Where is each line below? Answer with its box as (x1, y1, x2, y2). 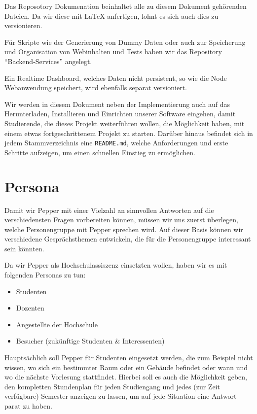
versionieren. (4, 20, 42, 31)
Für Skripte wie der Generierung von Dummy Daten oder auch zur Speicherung (4, 36, 246, 47)
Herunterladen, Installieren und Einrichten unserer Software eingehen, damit (4, 108, 236, 119)
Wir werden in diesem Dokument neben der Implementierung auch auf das (4, 99, 230, 109)
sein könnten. (4, 243, 44, 253)
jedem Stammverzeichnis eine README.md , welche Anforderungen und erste (4, 138, 228, 148)
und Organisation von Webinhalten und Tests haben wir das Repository (4, 46, 222, 57)
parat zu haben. (4, 401, 52, 411)
